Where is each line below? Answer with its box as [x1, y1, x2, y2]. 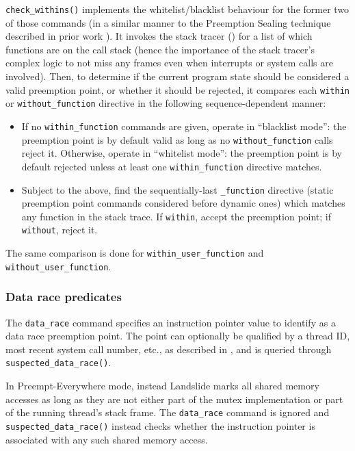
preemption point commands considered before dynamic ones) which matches [21, 196, 345, 210]
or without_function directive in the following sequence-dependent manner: [5, 96, 326, 110]
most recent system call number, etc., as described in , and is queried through [5, 342, 332, 356]
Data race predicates [5, 288, 122, 305]
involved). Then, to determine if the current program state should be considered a [5, 69, 350, 83]
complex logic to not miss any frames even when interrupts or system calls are [5, 55, 333, 70]
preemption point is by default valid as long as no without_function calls [21, 132, 333, 146]
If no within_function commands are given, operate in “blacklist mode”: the [21, 118, 347, 133]
